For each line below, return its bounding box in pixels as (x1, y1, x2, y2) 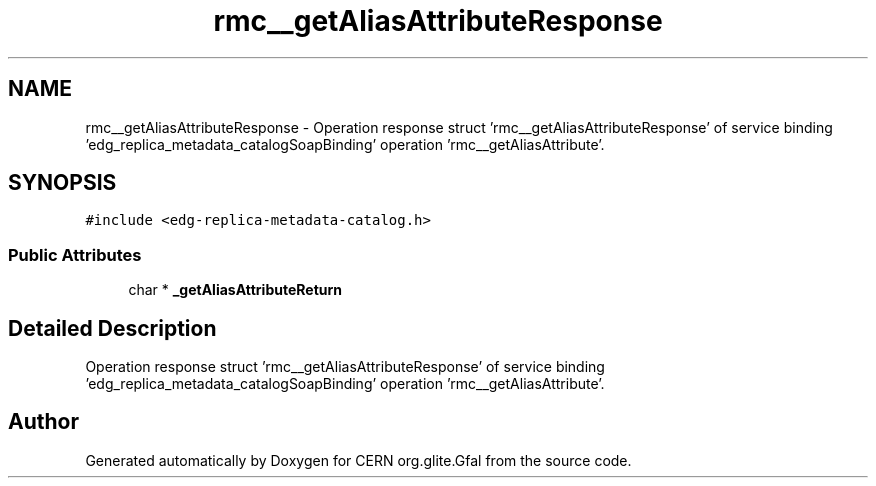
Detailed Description (8, 315, 217, 341)
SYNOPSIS (8, 170, 117, 196)
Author (8, 409, 79, 435)
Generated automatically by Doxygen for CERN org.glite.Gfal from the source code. (85, 451, 632, 469)
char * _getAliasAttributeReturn (128, 281, 342, 299)
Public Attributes (8, 244, 142, 265)
